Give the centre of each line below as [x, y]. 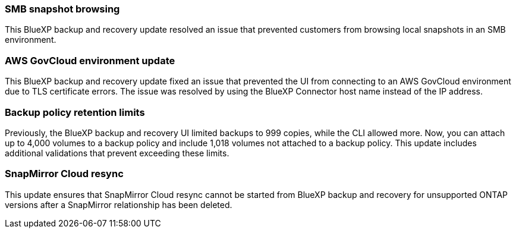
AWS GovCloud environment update [90, 60]
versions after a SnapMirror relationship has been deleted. [119, 204]
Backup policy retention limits [75, 112]
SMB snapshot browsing [62, 9]
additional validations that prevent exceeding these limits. [117, 153]
